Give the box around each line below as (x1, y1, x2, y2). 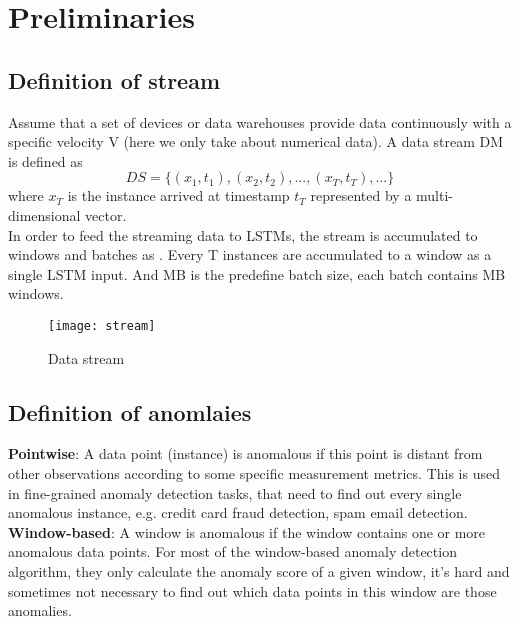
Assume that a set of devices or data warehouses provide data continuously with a (8, 111, 512, 132)
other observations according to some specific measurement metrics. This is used (8, 462, 500, 483)
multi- (416, 185, 454, 206)
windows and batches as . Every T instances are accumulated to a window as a (8, 244, 492, 265)
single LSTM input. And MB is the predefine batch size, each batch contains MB (8, 263, 506, 284)
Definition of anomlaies (8, 396, 252, 427)
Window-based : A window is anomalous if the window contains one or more (8, 521, 486, 542)
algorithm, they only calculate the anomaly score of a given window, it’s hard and (8, 560, 510, 581)
